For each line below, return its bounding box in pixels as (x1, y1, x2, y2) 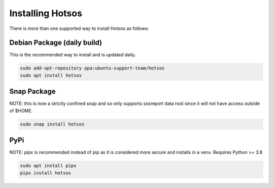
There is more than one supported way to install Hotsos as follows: (9, 25, 149, 31)
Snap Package (9, 87, 56, 96)
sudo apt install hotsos (20, 72, 82, 78)
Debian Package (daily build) (9, 39, 102, 47)
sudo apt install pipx (20, 163, 77, 169)
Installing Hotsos (9, 8, 82, 19)
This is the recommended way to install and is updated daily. (9, 52, 136, 58)
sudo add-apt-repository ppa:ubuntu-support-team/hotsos (20, 65, 165, 71)
